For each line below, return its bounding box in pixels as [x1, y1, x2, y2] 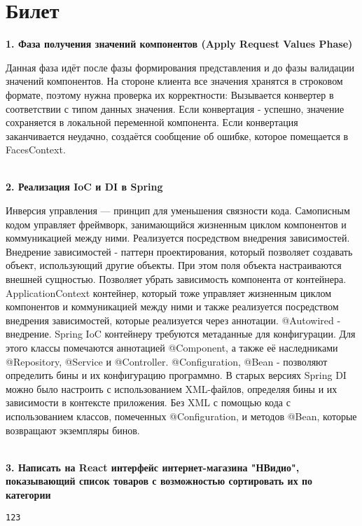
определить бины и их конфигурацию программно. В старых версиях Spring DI [6, 368, 347, 382]
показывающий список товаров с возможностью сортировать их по [6, 473, 313, 488]
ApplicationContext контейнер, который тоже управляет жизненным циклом [6, 285, 332, 300]
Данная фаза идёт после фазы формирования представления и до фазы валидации [6, 60, 355, 74]
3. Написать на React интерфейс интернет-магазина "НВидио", [6, 459, 300, 474]
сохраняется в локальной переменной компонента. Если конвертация [6, 115, 298, 130]
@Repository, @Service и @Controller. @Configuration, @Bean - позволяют [6, 354, 328, 368]
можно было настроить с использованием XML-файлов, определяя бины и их [6, 381, 337, 396]
